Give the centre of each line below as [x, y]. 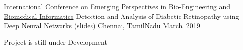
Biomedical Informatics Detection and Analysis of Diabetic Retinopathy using [121, 16]
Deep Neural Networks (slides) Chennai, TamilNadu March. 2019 [102, 25]
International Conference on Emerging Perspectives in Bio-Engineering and [117, 6]
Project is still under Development [56, 42]
